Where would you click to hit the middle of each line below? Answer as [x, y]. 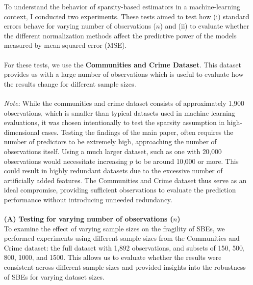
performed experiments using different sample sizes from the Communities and [122, 238]
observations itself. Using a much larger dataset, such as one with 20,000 [113, 151]
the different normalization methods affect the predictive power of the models [120, 35]
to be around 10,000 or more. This [187, 161]
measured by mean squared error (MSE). [65, 45]
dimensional [22, 132]
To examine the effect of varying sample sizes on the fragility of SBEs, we [114, 228]
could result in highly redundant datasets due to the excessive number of [113, 171]
